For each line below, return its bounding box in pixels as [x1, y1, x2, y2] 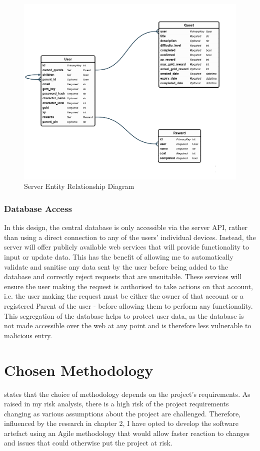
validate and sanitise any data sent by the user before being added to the [4, 261, 228, 272]
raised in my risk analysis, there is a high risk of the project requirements [4, 398, 229, 409]
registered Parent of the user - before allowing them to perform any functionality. [4, 301, 253, 311]
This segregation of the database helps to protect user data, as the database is [4, 310, 244, 321]
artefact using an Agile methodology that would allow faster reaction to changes [4, 427, 250, 438]
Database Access [4, 202, 72, 214]
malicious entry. [4, 330, 52, 340]
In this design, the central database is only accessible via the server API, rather [4, 222, 248, 233]
